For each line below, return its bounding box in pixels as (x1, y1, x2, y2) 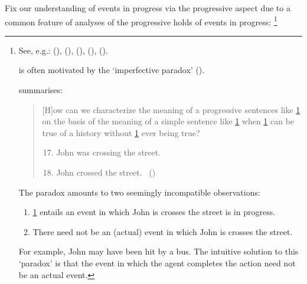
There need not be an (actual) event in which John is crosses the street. (32, 225, 293, 237)
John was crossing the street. (56, 146, 161, 158)
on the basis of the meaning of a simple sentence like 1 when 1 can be (42, 115, 295, 127)
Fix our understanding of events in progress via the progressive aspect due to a (5, 2, 290, 14)
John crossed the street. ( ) (56, 166, 156, 178)
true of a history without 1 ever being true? (42, 126, 200, 138)
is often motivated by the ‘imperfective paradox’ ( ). (18, 64, 205, 76)
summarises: (18, 84, 63, 96)
